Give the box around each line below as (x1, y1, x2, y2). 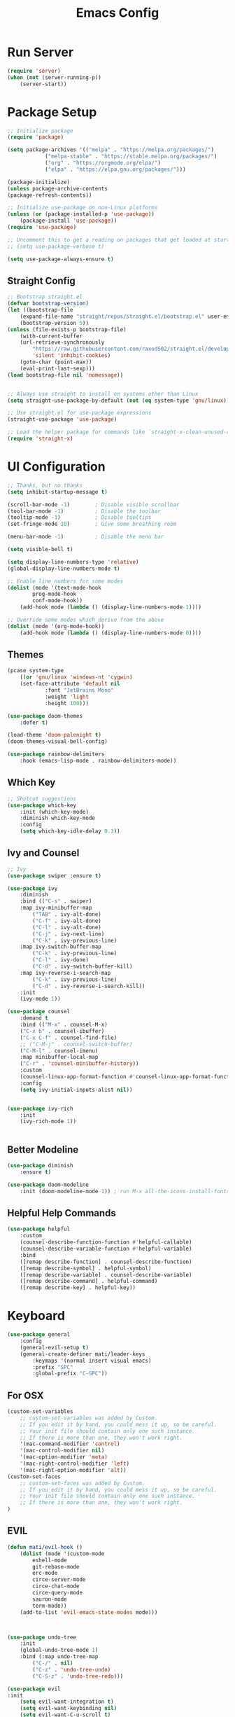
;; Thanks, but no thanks (7, 482, 83, 489)
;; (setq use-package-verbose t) (7, 243, 105, 250)
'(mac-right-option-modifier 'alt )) (20, 1466, 127, 1473)
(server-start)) (20, 81, 68, 88)
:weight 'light (44, 693, 90, 700)
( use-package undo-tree (7, 1634, 77, 1641)
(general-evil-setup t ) (20, 1344, 90, 1351)
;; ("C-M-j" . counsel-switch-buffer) (20, 1041, 133, 1048)
